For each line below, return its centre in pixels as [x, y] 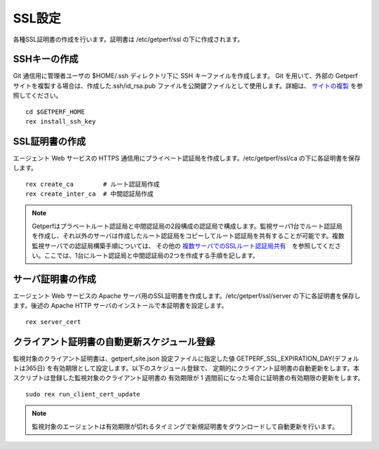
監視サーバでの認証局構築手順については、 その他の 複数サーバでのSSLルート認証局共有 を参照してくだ [183, 246]
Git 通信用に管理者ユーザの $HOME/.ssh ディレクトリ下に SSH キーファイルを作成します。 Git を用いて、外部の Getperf [185, 76]
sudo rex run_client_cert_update [83, 394]
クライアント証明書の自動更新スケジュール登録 [114, 341]
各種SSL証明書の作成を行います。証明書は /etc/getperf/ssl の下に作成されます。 [128, 39]
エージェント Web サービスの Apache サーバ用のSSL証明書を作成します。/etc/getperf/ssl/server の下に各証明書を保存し [187, 295]
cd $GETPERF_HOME [55, 112]
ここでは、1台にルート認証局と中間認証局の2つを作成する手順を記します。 [151, 255]
